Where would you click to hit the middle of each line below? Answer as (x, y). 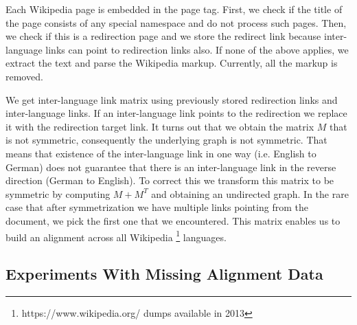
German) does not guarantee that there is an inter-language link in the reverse (171, 167)
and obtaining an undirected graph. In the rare (250, 193)
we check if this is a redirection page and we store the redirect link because (163, 36)
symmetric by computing (58, 193)
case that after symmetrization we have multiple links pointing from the (157, 207)
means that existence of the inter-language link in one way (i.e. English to (161, 153)
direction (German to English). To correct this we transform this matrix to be (170, 180)
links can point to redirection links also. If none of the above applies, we (197, 49)
